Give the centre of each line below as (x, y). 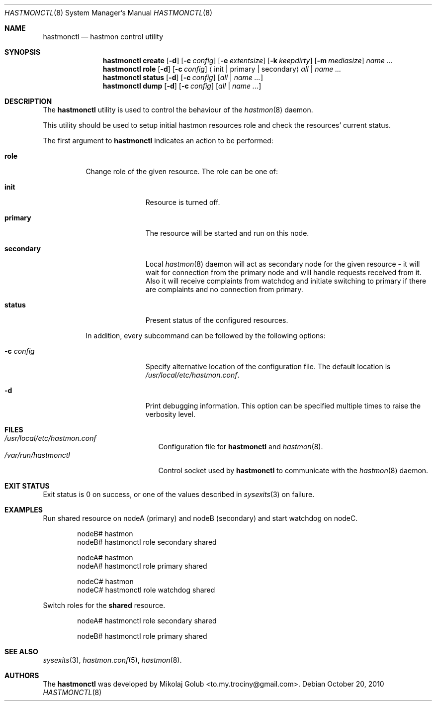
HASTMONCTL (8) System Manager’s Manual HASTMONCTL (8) (108, 13)
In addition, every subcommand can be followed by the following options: (206, 336)
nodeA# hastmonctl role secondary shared (147, 621)
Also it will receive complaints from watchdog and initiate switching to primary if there (286, 281)
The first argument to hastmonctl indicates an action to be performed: (158, 141)
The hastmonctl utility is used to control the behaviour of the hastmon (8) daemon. (178, 110)
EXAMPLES (24, 510)
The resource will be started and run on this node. (227, 233)
